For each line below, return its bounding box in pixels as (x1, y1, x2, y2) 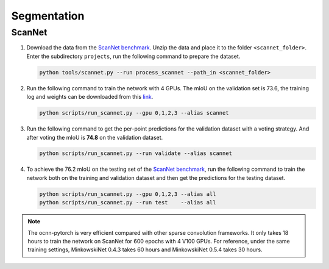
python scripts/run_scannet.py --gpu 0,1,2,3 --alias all (39, 190, 216, 198)
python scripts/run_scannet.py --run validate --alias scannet (39, 150, 233, 157)
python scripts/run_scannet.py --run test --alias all (39, 199, 216, 206)
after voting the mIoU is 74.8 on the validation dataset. (26, 134, 163, 141)
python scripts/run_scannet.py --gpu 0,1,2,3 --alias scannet (39, 110, 229, 117)
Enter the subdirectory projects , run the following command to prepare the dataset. (26, 52, 241, 60)
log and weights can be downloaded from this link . (26, 93, 154, 101)
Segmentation (11, 9, 85, 23)
